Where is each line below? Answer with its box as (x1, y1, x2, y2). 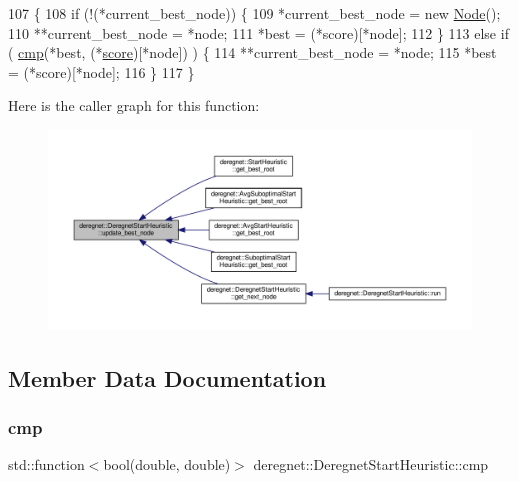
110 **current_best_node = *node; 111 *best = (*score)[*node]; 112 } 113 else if (8, 22, 509, 43)
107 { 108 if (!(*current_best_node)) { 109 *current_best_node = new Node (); (8, 3, 501, 23)
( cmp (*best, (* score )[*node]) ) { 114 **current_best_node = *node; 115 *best (8, 42, 497, 63)
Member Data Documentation (8, 362, 327, 393)
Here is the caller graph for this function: (8, 95, 260, 116)
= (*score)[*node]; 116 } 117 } (8, 61, 195, 82)
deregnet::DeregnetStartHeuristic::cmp (253, 454, 489, 475)
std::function (8, 454, 85, 475)
